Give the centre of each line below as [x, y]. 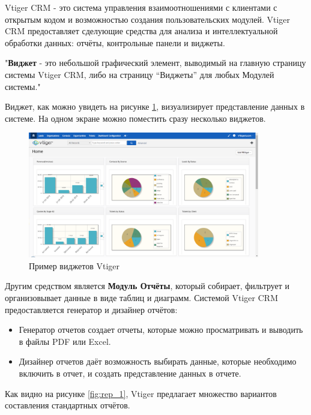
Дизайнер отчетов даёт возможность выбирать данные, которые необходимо [158, 361]
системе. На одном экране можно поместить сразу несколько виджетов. [135, 118]
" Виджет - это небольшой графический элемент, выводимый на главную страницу [155, 63]
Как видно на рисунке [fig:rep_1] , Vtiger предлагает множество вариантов [141, 393]
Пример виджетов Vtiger [74, 265]
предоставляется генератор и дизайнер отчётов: [91, 309]
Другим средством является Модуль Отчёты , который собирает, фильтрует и [147, 286]
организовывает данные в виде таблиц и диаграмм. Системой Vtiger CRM [141, 298]
